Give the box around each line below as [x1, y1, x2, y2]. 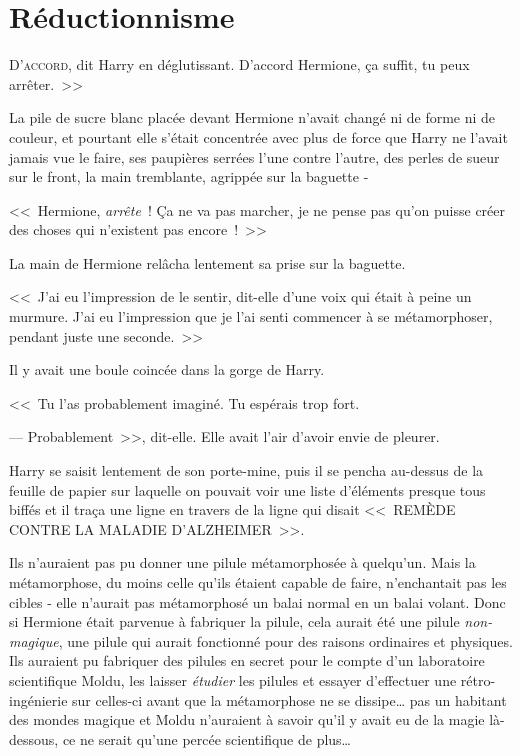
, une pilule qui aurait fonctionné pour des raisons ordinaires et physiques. [58, 630, 513, 651]
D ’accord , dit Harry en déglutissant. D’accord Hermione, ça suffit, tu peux [9, 54, 470, 75]
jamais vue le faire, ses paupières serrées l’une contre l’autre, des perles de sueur [9, 146, 500, 167]
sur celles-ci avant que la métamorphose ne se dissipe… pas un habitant [72, 689, 507, 710]
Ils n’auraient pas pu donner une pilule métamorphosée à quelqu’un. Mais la [9, 552, 476, 573]
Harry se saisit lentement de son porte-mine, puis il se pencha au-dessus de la [9, 460, 484, 481]
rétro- [460, 669, 496, 690]
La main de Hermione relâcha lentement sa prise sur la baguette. [9, 252, 406, 273]
